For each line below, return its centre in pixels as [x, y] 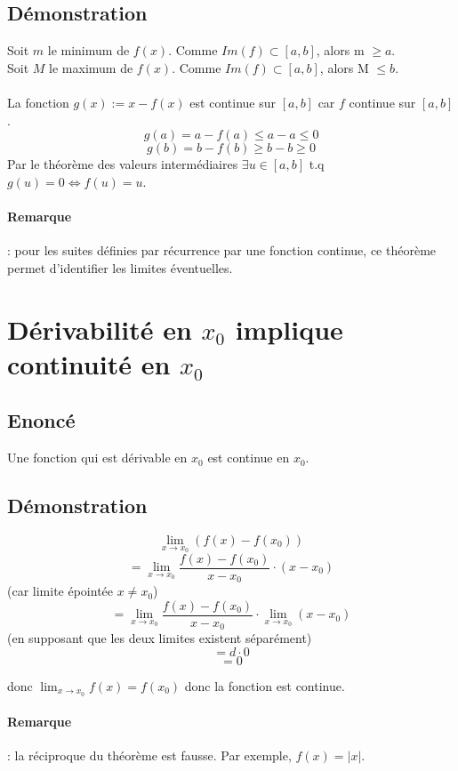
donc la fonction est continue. [265, 685]
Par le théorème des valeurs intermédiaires [123, 164]
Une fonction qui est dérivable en [97, 458]
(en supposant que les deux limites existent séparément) [160, 638]
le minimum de [88, 50]
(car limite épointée [60, 591]
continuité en [89, 363]
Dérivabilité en [100, 329]
